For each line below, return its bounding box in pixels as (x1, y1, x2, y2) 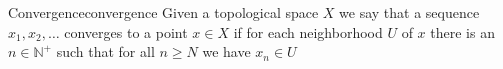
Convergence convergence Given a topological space (8, 2, 319, 22)
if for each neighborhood (233, 21, 383, 42)
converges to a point (64, 21, 188, 42)
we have (202, 41, 251, 62)
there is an (430, 21, 495, 42)
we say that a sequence (339, 2, 480, 22)
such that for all (56, 41, 155, 62)
